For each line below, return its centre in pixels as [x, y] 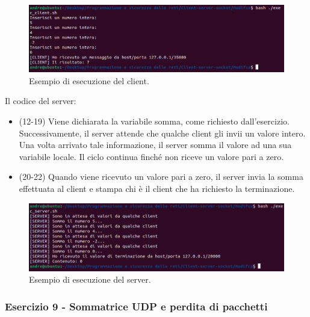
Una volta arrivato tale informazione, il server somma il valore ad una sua [155, 145]
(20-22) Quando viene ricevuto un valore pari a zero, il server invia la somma [161, 177]
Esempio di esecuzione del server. [90, 279]
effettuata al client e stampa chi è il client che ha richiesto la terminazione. [157, 189]
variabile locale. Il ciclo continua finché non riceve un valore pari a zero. [151, 156]
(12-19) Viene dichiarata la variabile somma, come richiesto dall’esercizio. [154, 121]
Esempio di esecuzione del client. [89, 80]
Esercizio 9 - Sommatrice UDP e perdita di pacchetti [136, 306]
